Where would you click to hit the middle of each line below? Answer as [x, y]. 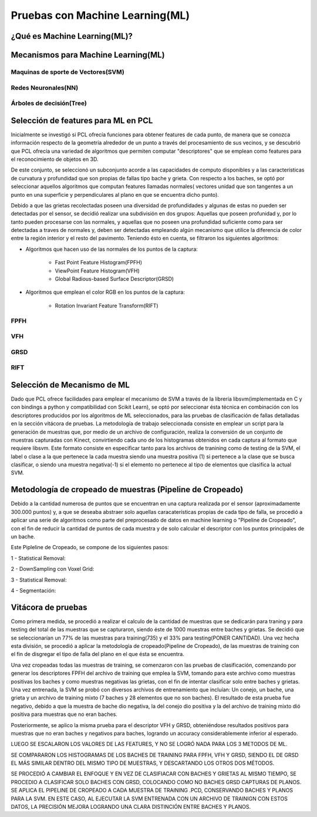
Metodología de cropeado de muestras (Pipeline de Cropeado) [127, 490]
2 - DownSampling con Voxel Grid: [53, 569]
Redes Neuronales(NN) [45, 88]
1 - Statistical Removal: [38, 558]
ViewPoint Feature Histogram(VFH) [97, 271]
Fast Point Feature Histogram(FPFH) [99, 263]
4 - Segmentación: [33, 590]
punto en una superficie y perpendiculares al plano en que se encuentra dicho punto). [115, 194]
